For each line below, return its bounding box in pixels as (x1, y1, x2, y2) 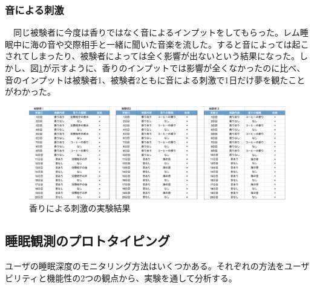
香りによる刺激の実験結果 (29, 202, 131, 214)
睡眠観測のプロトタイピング (5, 231, 170, 250)
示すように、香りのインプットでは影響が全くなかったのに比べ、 (51, 62, 306, 74)
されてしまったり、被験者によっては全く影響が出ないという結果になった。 (5, 50, 300, 62)
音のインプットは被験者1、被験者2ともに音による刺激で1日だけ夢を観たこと (5, 73, 306, 86)
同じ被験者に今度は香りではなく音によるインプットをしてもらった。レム (13, 26, 300, 39)
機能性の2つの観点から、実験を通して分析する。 (47, 271, 237, 284)
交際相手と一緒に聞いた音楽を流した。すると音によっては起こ (64, 37, 309, 50)
